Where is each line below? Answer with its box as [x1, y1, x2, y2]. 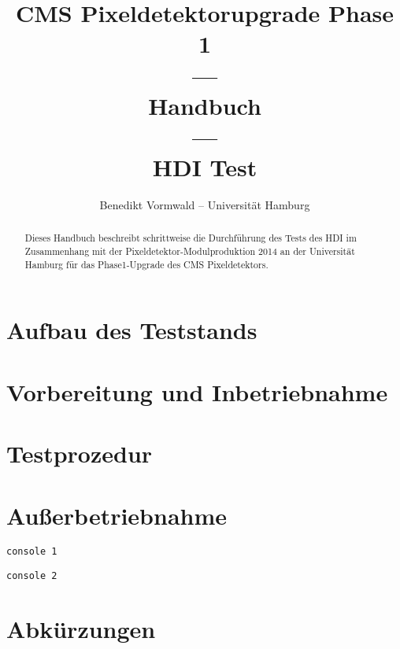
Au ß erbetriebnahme [6, 499, 228, 531]
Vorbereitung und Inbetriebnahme [6, 375, 388, 407]
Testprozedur [6, 437, 153, 470]
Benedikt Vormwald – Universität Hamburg [99, 197, 310, 213]
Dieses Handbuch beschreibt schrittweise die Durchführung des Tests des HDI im [24, 231, 357, 245]
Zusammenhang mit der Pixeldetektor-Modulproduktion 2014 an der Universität [24, 245, 355, 258]
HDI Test [152, 151, 257, 183]
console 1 [6, 546, 57, 558]
